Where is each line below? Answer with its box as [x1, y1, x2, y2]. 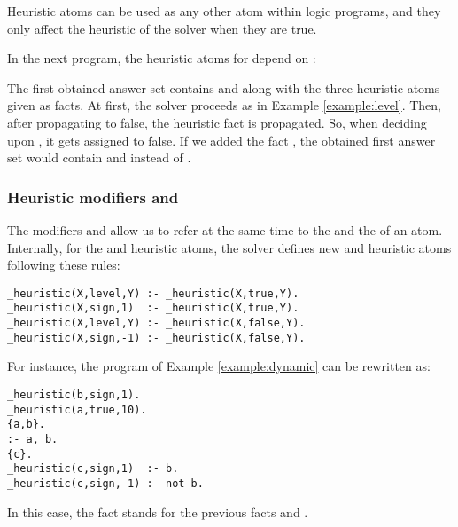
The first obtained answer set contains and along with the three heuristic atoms [7, 78, 440, 97]
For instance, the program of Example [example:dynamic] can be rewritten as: [7, 357, 431, 375]
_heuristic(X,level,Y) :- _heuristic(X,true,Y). [7, 287, 299, 300]
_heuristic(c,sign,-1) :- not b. [7, 476, 204, 490]
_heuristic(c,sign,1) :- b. [7, 462, 179, 476]
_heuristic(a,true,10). [7, 403, 147, 416]
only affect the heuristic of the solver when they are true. [7, 19, 317, 37]
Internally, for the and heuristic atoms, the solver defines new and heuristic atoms [7, 238, 452, 256]
